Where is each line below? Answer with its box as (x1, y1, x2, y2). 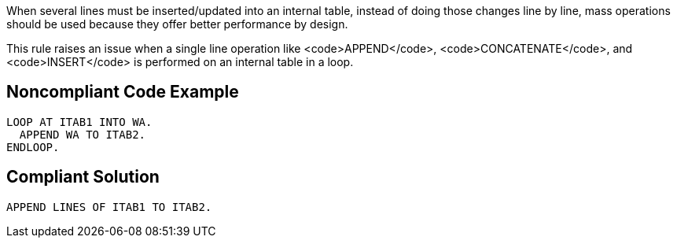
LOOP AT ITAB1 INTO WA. (6, 115, 153, 128)
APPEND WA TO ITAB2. (19, 128, 146, 141)
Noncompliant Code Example (6, 82, 239, 102)
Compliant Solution (6, 167, 160, 187)
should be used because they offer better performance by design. (6, 17, 348, 31)
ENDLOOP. (6, 140, 60, 153)
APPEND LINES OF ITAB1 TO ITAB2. (6, 200, 212, 213)
